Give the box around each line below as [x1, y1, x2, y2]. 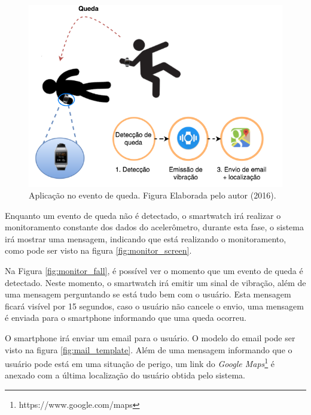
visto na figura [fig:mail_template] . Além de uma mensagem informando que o [5, 343, 292, 356]
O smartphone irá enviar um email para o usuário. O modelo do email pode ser [5, 332, 295, 344]
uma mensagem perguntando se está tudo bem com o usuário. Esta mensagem [5, 288, 291, 300]
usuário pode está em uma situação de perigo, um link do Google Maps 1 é [5, 356, 275, 369]
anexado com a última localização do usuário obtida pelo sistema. [5, 369, 245, 381]
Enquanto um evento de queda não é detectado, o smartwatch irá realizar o [5, 209, 281, 221]
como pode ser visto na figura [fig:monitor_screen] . [5, 244, 192, 257]
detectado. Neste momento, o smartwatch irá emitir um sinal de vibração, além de [5, 276, 306, 288]
